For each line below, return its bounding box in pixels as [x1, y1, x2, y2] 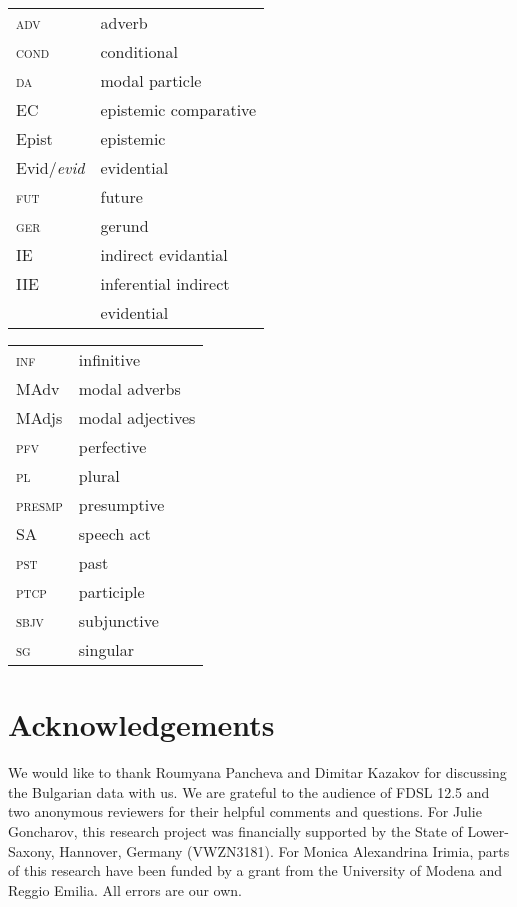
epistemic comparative [100, 98, 257, 121]
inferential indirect [100, 272, 230, 295]
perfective [78, 435, 147, 458]
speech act [78, 522, 151, 545]
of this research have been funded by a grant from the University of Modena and [8, 860, 502, 881]
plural [78, 464, 120, 487]
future [100, 185, 143, 208]
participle [78, 580, 145, 603]
